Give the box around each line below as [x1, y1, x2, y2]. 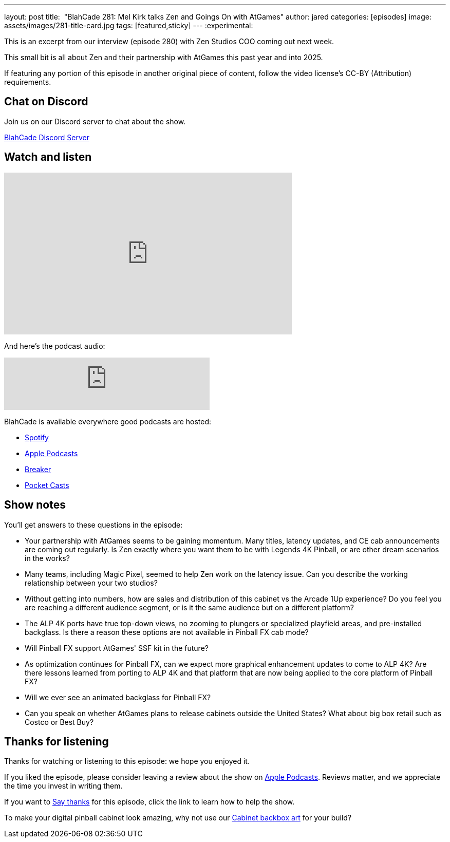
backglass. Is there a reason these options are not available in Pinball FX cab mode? [25, 627, 309, 637]
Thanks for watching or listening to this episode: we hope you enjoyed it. [4, 757, 250, 766]
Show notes [4, 498, 66, 512]
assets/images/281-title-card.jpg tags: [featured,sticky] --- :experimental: [4, 21, 253, 30]
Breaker [25, 464, 51, 474]
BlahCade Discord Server [4, 133, 89, 142]
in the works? [25, 553, 70, 563]
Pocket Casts [25, 480, 69, 490]
